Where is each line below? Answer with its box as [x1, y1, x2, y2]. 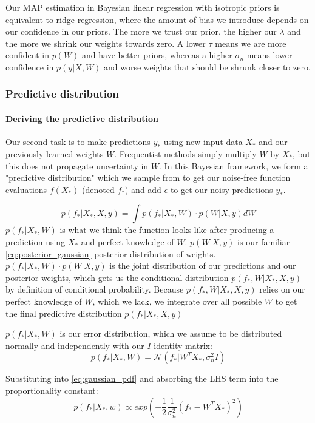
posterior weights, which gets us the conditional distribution [5, 271, 229, 283]
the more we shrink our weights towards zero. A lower [5, 36, 206, 49]
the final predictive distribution [5, 306, 122, 319]
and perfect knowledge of [81, 235, 174, 248]
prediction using [5, 235, 66, 248]
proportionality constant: [5, 384, 98, 396]
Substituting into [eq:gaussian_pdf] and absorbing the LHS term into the [5, 372, 279, 385]
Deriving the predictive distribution [5, 112, 158, 124]
